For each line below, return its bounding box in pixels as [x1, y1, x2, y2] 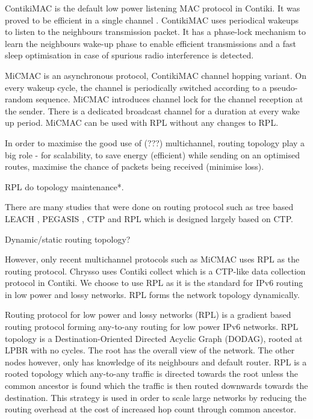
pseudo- [269, 81, 298, 93]
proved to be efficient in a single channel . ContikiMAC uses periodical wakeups [5, 13, 299, 26]
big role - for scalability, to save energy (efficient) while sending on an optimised [5, 148, 300, 161]
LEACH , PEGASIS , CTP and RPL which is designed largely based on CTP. [5, 212, 293, 225]
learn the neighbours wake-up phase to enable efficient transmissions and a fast [5, 37, 297, 49]
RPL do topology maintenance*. [5, 180, 124, 193]
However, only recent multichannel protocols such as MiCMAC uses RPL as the [5, 253, 300, 265]
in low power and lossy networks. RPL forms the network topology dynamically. [5, 288, 300, 300]
